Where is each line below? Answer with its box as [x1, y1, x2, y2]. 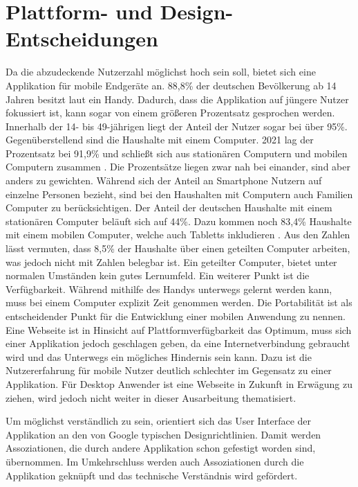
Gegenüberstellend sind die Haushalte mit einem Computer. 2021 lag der [6, 132, 314, 147]
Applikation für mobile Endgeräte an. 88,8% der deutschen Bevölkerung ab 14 [6, 78, 337, 92]
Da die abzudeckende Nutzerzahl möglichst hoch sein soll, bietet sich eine [6, 64, 316, 79]
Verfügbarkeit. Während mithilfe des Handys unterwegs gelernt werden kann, [6, 281, 332, 296]
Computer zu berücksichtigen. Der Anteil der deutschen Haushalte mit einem [6, 200, 332, 215]
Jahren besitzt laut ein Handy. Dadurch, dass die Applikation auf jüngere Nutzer [6, 91, 349, 106]
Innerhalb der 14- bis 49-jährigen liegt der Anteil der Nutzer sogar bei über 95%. [6, 118, 348, 133]
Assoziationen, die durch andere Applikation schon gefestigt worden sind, [6, 441, 316, 455]
